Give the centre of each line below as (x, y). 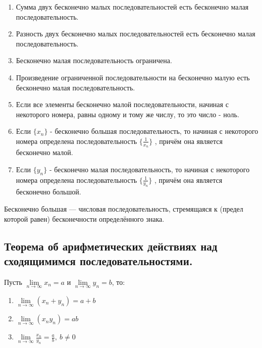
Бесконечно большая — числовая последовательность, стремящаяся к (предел (124, 208)
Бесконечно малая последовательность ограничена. (94, 60)
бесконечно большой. (48, 192)
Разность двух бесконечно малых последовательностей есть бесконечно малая (136, 34)
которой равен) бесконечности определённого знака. (84, 218)
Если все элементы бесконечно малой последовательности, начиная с (122, 104)
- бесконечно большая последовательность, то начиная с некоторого (154, 131)
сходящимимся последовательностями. (98, 260)
